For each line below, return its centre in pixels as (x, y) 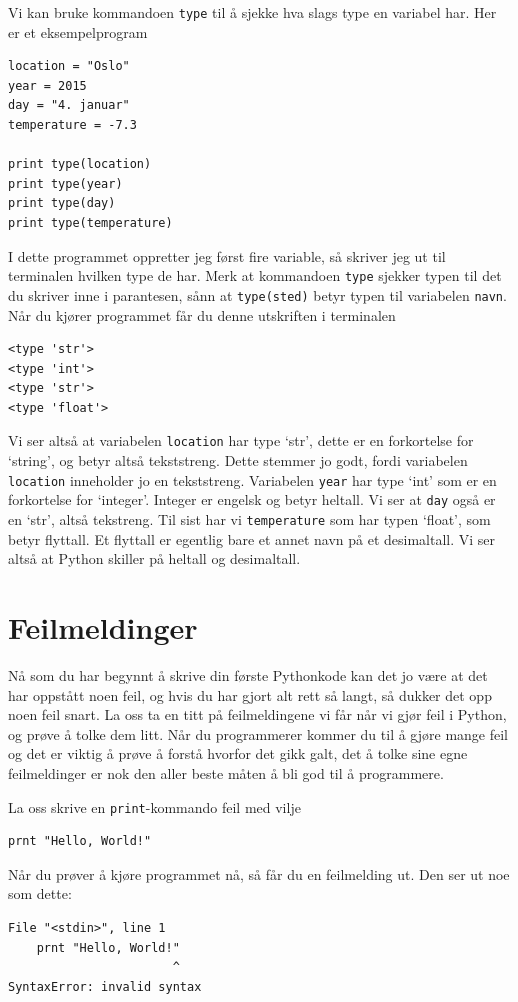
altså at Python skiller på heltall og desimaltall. (154, 558)
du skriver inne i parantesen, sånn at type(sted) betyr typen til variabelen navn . (257, 294)
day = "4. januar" (69, 105)
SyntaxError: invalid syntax (105, 986)
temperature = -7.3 (72, 125)
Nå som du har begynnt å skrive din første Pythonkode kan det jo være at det (248, 675)
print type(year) (65, 183)
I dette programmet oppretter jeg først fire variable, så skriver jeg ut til (227, 255)
